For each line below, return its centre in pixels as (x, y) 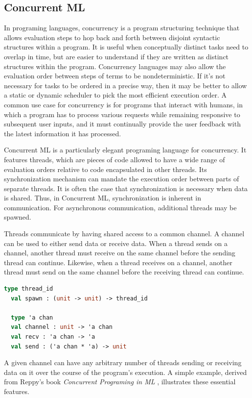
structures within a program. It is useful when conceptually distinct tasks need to (126, 47)
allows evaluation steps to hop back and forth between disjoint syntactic (112, 37)
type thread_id (29, 289)
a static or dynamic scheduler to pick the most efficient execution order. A (115, 95)
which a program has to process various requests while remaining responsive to (122, 114)
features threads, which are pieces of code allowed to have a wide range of (115, 159)
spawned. (18, 217)
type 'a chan (32, 317)
